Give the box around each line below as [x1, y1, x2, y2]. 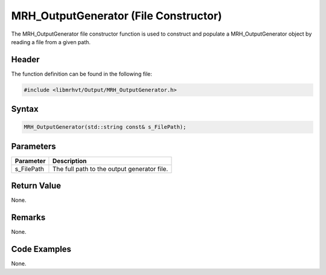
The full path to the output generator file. [52, 164, 168, 173]
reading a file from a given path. [11, 38, 91, 45]
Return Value [11, 181, 62, 191]
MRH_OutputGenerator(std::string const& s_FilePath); [24, 124, 187, 131]
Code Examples [11, 244, 72, 254]
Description [52, 157, 87, 165]
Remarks [11, 212, 46, 223]
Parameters [11, 141, 56, 151]
